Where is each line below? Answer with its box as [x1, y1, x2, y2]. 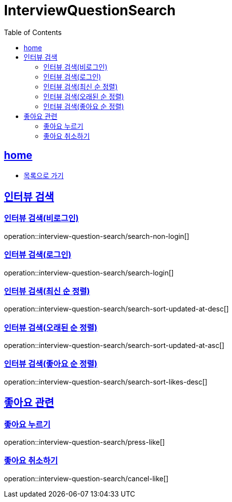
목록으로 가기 [24, 171, 64, 180]
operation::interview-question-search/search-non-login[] [4, 232, 190, 240]
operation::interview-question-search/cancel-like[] [4, 474, 168, 483]
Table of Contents [4, 28, 62, 37]
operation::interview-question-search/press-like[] [4, 438, 165, 447]
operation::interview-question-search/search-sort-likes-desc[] [4, 377, 207, 386]
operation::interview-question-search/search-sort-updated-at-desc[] [4, 305, 229, 313]
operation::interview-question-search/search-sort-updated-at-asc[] [4, 341, 225, 350]
